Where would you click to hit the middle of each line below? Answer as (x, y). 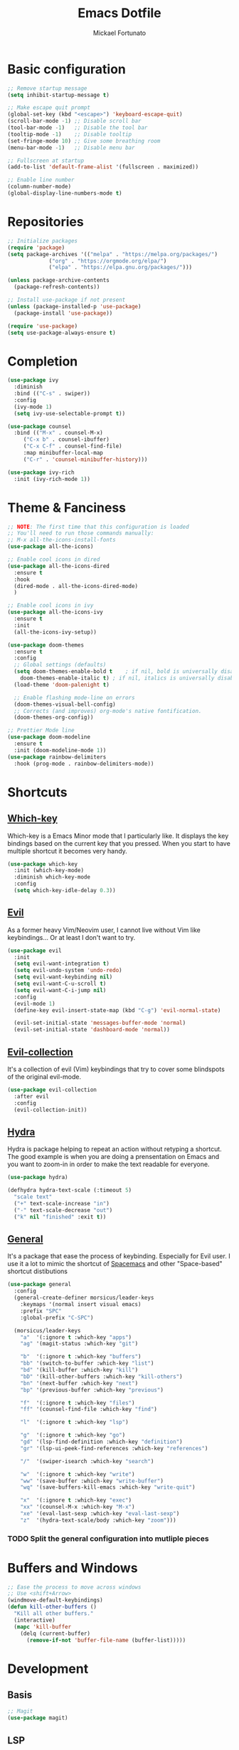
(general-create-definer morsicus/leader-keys (84, 1298)
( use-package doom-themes (46, 645)
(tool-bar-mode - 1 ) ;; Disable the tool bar (78, 128)
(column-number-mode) (39, 187)
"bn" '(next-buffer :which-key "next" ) (79, 1383)
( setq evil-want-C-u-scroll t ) (60, 984)
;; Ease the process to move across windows (74, 1587)
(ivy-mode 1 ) (33, 407)
